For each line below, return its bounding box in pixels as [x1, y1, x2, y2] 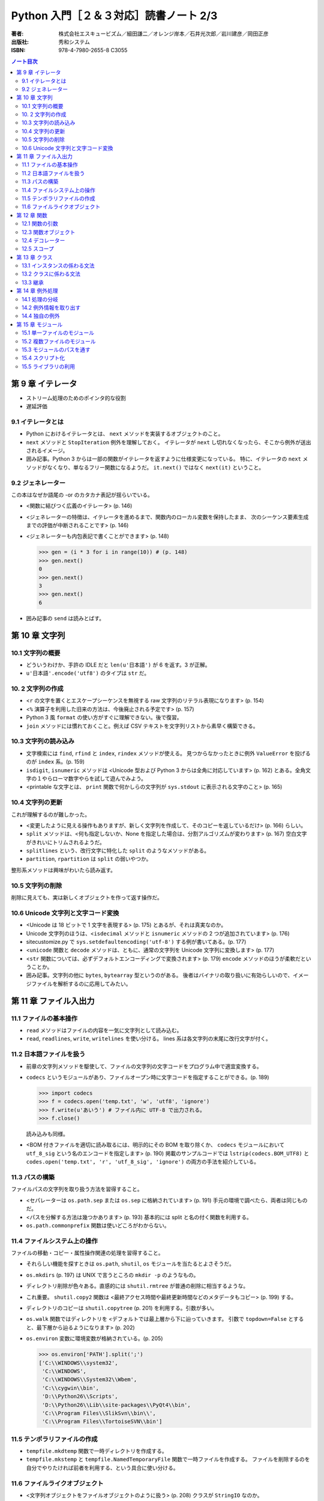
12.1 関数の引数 [22, 220, 58, 228]
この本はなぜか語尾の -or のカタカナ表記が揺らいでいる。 [11, 491, 153, 498]
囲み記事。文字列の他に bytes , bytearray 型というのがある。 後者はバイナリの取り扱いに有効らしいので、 [26, 971, 293, 979]
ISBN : [11, 47, 26, 54]
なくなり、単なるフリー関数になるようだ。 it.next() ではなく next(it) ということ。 [47, 464, 265, 471]
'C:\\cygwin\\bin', [42, 1385, 99, 1391]
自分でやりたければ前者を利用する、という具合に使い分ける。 [26, 1464, 179, 1471]
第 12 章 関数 [16, 211, 48, 219]
